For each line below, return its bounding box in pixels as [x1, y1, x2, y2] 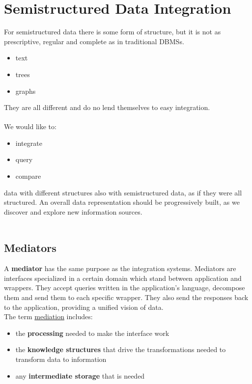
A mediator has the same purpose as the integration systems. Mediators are [4, 263, 236, 274]
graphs [15, 85, 36, 96]
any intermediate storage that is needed [15, 370, 145, 381]
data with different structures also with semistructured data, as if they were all [4, 187, 242, 197]
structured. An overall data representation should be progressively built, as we [4, 197, 240, 207]
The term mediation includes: [4, 311, 93, 322]
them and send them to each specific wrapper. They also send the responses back [4, 292, 249, 302]
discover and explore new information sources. [4, 206, 142, 217]
